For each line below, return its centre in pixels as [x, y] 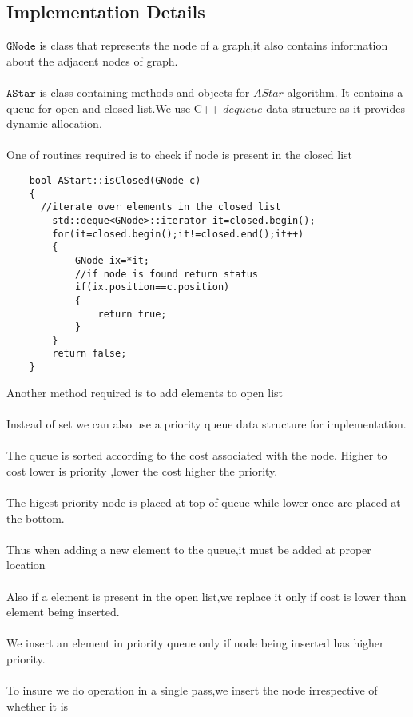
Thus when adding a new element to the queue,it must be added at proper [189, 549]
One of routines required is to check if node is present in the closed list [180, 155]
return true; [132, 314]
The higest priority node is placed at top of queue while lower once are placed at [204, 502]
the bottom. [36, 518]
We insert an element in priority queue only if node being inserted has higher [195, 643]
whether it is [38, 705]
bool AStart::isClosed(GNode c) [115, 180]
